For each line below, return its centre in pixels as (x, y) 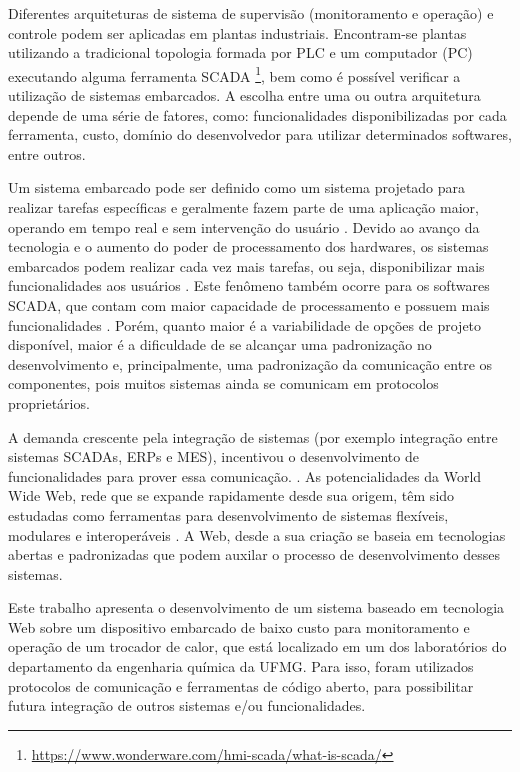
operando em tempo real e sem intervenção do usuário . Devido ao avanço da (244, 226)
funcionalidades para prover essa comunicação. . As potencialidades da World (245, 475)
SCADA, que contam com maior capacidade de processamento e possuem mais (249, 304)
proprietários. (49, 402)
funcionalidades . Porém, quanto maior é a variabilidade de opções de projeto (245, 324)
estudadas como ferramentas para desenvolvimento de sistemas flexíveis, (228, 514)
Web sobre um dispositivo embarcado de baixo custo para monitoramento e (239, 626)
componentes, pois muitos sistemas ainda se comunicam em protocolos (223, 383)
